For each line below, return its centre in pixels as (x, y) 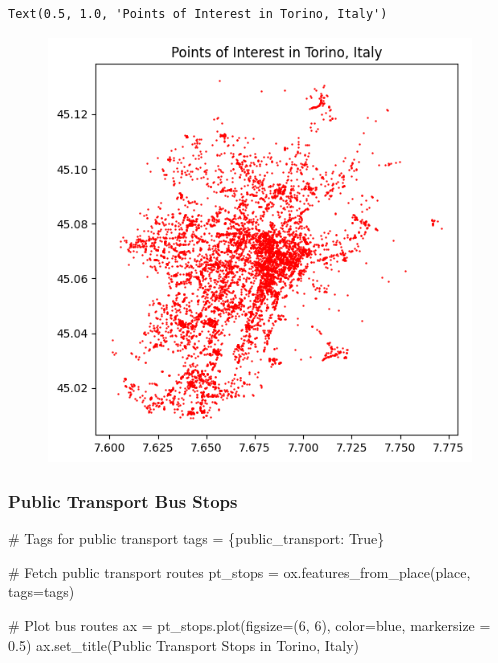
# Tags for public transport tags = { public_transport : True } (196, 538)
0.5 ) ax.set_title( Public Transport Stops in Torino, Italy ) (184, 644)
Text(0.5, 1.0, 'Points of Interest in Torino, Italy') (198, 14)
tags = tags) (41, 591)
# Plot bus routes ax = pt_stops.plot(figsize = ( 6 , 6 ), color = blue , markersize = (249, 624)
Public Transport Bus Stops (123, 500)
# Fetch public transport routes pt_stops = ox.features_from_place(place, (239, 571)
